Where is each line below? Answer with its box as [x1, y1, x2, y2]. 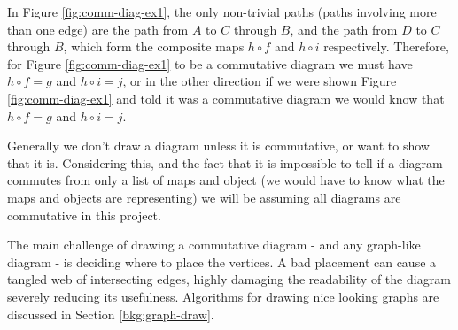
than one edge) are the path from [7, 19, 189, 38]
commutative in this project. [7, 205, 161, 224]
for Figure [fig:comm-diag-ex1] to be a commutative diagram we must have [7, 54, 413, 73]
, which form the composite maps [63, 37, 245, 56]
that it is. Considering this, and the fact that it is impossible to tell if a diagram [7, 153, 443, 172]
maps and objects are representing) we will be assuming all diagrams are [7, 188, 401, 206]
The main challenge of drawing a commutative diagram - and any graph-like [7, 235, 421, 254]
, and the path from [290, 19, 398, 38]
